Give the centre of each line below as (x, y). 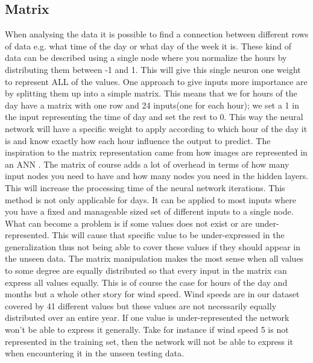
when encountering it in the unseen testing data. (94, 353)
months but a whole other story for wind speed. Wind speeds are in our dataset (152, 294)
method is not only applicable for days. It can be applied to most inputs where (151, 199)
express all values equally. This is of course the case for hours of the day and (146, 282)
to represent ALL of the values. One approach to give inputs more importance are (156, 81)
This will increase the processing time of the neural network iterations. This (145, 187)
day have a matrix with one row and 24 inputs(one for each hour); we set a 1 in (152, 105)
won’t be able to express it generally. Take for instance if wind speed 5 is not (147, 330)
